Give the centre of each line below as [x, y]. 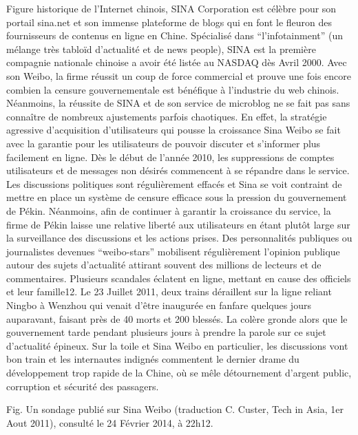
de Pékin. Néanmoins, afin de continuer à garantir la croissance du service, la [169, 210]
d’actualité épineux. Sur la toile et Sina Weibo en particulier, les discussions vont [177, 345]
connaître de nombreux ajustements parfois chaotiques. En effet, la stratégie [167, 116]
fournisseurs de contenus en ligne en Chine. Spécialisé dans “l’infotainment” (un [175, 35]
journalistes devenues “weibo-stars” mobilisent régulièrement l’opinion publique [173, 251]
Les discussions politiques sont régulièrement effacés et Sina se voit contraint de [174, 183]
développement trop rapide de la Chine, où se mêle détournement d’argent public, [179, 373]
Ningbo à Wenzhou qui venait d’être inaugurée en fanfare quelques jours [159, 305]
